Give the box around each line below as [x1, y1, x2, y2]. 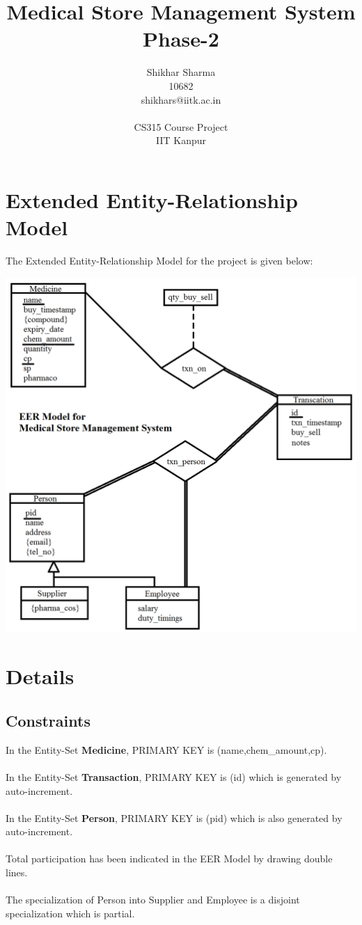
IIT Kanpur [155, 133, 206, 148]
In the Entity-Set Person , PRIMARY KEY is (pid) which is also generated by [6, 810, 343, 825]
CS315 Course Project [134, 119, 228, 134]
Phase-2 [143, 24, 219, 53]
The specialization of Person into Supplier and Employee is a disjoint [6, 892, 300, 907]
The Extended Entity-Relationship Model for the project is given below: [6, 253, 313, 267]
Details [6, 662, 74, 690]
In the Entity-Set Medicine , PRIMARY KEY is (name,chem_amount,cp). [6, 742, 327, 757]
